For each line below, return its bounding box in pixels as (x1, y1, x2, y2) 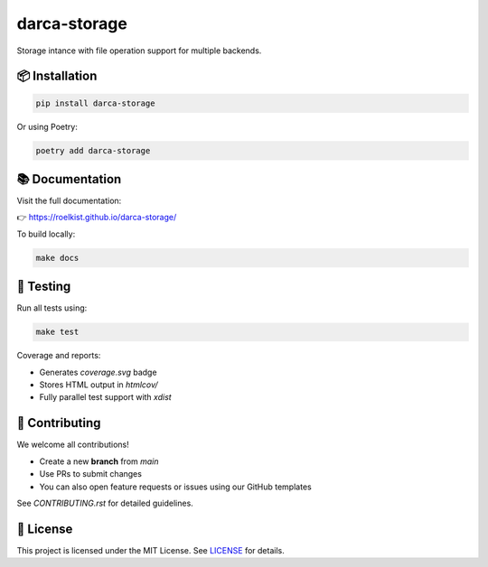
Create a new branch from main (39, 456, 159, 467)
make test (35, 327, 80, 338)
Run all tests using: (16, 302, 88, 313)
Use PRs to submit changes (39, 469, 142, 479)
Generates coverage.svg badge (39, 367, 157, 377)
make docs (35, 253, 80, 263)
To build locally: (16, 228, 76, 239)
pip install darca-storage (35, 98, 155, 108)
